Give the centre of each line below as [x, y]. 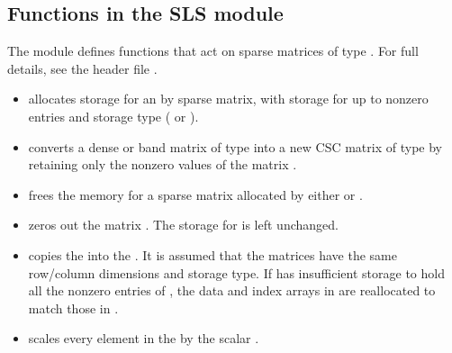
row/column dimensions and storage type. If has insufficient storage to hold [236, 272]
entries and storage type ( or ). [113, 116]
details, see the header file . [82, 68]
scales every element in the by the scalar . [144, 338]
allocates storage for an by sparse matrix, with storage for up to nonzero [228, 99]
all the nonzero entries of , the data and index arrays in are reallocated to [232, 290]
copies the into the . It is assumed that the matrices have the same [212, 254]
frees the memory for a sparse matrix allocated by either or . [195, 194]
